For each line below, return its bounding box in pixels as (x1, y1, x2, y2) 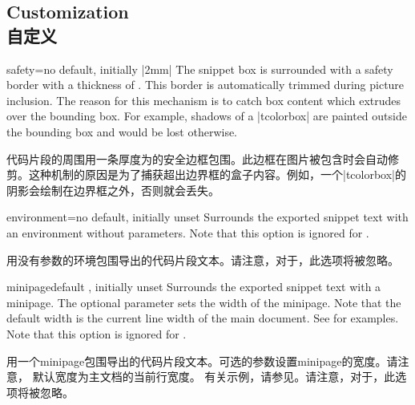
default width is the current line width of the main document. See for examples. (6, 310, 399, 326)
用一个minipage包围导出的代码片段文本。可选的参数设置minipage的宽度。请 (6, 352, 398, 369)
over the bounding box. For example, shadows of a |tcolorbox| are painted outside (6, 107, 407, 124)
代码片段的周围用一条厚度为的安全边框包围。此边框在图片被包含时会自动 (6, 150, 388, 167)
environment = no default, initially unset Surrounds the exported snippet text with (6, 209, 409, 225)
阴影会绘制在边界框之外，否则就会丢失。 (6, 181, 220, 198)
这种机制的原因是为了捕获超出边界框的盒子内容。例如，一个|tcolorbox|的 (28, 166, 406, 183)
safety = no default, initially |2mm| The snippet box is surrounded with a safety (6, 60, 393, 77)
